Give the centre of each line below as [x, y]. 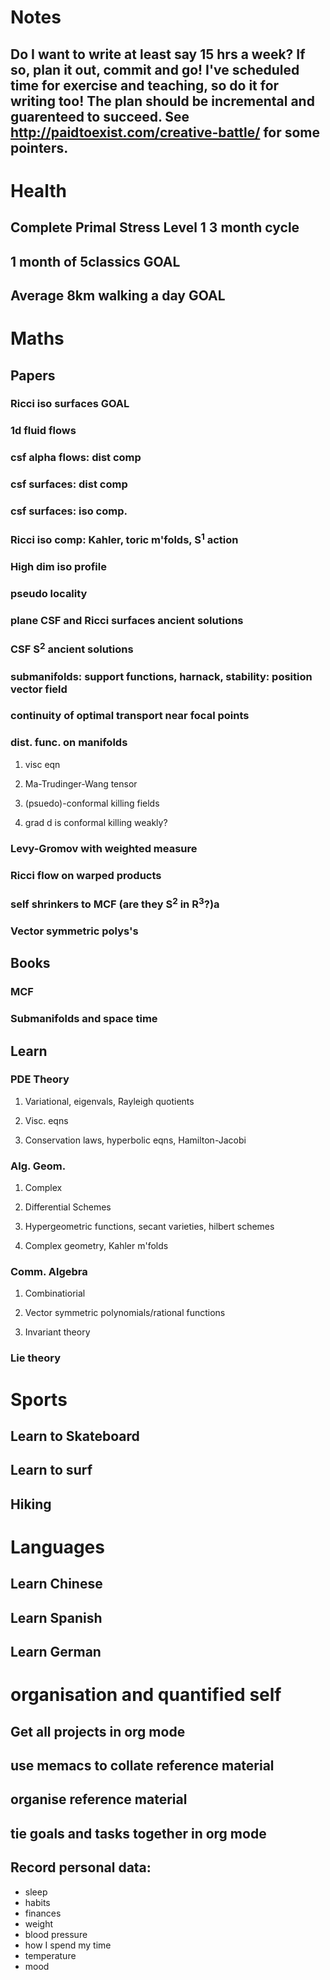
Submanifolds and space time [84, 1019]
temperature [50, 1955]
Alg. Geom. [38, 1166]
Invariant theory [57, 1332]
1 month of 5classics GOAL [95, 261]
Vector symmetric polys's [74, 931]
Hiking [31, 1504]
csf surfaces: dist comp [69, 484]
